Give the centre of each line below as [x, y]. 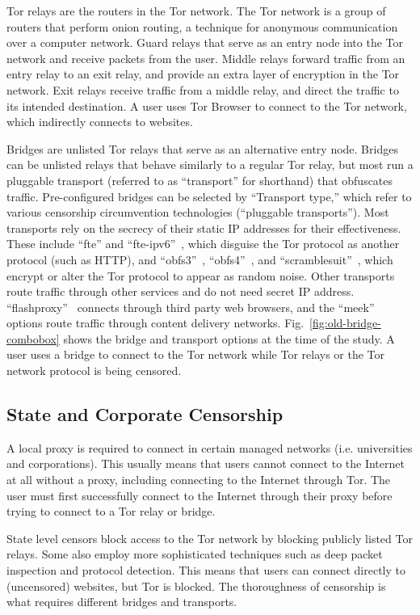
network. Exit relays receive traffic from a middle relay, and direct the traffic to [203, 89]
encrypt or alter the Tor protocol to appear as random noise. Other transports [201, 275]
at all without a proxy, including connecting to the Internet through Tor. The [199, 480]
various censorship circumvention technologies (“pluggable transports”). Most [198, 212]
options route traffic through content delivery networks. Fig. [155, 323]
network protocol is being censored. [94, 371]
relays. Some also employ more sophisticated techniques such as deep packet [195, 554]
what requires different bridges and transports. [122, 602]
